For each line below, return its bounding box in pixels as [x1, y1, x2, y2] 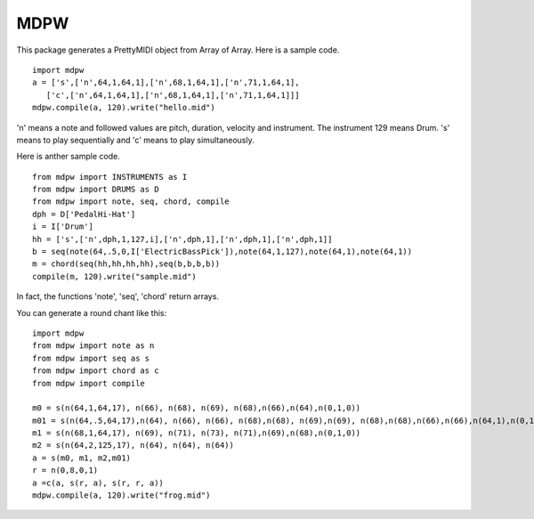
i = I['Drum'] [32, 222, 93, 231]
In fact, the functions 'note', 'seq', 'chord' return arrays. [16, 291, 220, 302]
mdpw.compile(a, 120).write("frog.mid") [32, 491, 211, 500]
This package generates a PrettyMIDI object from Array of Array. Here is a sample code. [16, 45, 340, 55]
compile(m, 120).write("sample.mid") [32, 272, 198, 281]
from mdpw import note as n [32, 341, 155, 351]
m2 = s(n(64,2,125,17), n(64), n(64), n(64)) [32, 441, 235, 450]
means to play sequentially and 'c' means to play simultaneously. [16, 134, 255, 145]
